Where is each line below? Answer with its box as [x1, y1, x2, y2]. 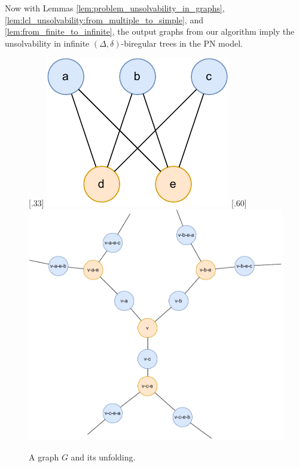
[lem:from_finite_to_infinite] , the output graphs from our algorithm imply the [5, 25, 295, 38]
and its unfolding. [71, 450, 136, 463]
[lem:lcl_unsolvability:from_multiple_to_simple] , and [5, 13, 203, 26]
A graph [29, 450, 59, 463]
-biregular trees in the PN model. [121, 36, 243, 49]
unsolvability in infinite [5, 36, 90, 49]
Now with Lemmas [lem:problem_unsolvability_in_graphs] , [5, 2, 225, 14]
